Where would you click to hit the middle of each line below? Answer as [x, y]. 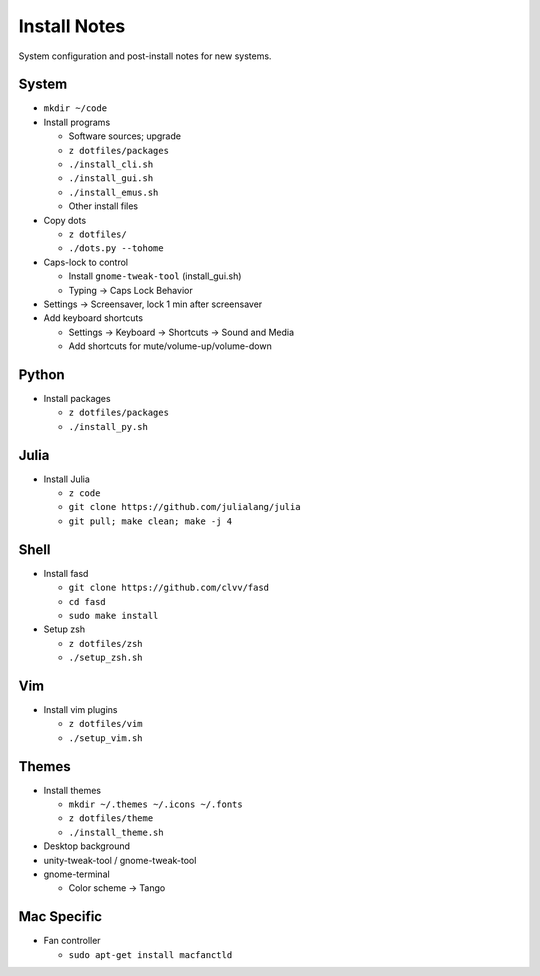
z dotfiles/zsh [106, 643]
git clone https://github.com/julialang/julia [184, 507]
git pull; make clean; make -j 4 [150, 521]
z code [84, 493]
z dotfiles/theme [111, 818]
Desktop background [86, 846]
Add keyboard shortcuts [93, 318]
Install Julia [66, 479]
